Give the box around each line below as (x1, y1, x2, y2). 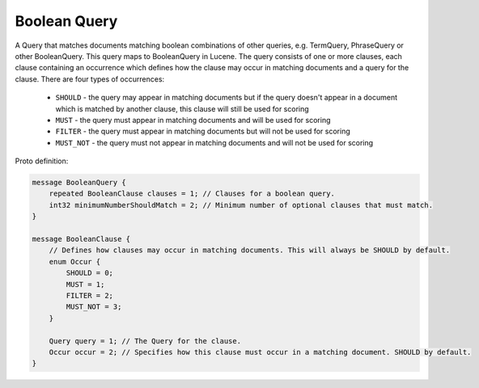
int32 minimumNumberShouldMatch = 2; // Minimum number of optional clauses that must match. (49, 200, 433, 209)
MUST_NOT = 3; (66, 302, 122, 311)
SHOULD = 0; (66, 268, 113, 278)
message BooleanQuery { (32, 178, 127, 188)
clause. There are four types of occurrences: (15, 74, 165, 84)
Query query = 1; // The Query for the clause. (49, 336, 242, 345)
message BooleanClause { (32, 234, 131, 243)
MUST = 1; (66, 280, 105, 289)
